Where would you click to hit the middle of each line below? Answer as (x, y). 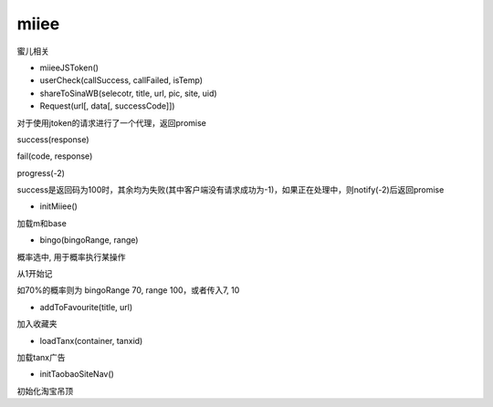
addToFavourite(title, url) (86, 307)
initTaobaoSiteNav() (77, 374)
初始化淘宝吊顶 (45, 391)
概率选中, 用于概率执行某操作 (71, 256)
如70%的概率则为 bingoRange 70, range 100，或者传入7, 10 (128, 290)
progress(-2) (41, 172)
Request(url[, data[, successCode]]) (107, 106)
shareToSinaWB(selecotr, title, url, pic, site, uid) (129, 93)
